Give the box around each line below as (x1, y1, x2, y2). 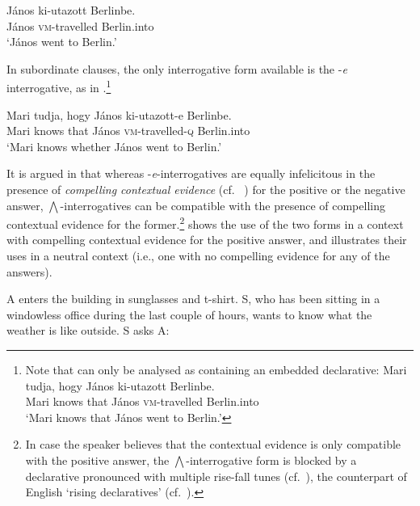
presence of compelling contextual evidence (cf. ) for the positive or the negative (6, 181, 405, 197)
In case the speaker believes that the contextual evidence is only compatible (25, 436, 401, 453)
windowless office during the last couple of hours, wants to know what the (6, 306, 372, 323)
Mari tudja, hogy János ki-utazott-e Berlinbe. (6, 106, 232, 123)
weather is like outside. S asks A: (6, 322, 170, 339)
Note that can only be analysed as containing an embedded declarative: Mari (25, 361, 407, 377)
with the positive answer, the (25, 451, 170, 468)
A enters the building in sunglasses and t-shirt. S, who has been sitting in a (6, 290, 380, 307)
